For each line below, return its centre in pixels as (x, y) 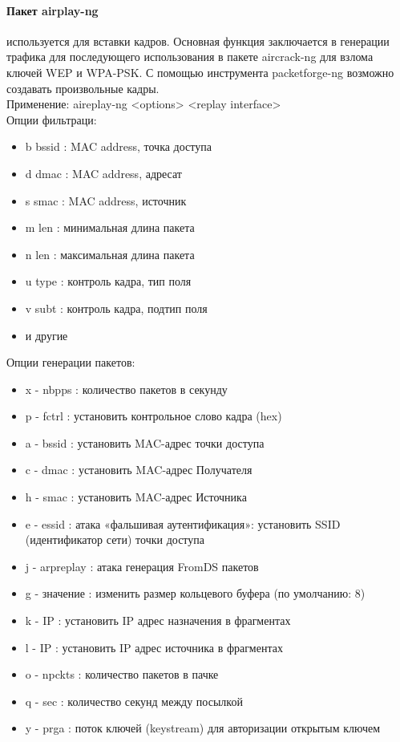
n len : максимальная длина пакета (110, 254)
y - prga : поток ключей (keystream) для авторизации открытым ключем (202, 728)
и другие (46, 335)
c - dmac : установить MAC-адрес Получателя (139, 470)
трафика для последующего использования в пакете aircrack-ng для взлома (190, 57)
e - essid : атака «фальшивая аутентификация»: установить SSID (183, 523)
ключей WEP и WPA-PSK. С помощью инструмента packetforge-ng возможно (200, 72)
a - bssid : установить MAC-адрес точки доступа (145, 442)
